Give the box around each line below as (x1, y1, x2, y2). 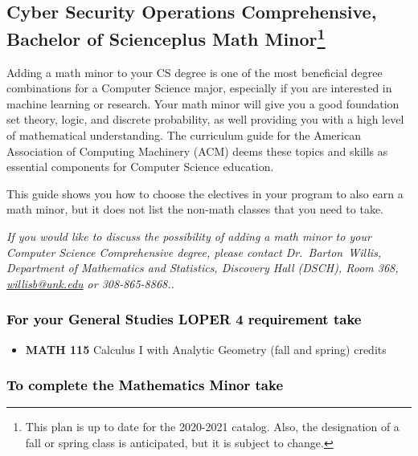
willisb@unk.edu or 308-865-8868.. (6, 275, 174, 291)
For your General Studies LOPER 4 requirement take (6, 309, 362, 329)
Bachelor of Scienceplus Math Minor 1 (6, 22, 326, 51)
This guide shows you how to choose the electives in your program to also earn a (6, 185, 404, 202)
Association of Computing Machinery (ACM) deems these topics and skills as (6, 142, 388, 159)
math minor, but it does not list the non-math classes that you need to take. (6, 201, 384, 218)
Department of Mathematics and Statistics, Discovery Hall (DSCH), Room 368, (6, 259, 399, 276)
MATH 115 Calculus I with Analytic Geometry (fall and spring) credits (25, 340, 387, 357)
